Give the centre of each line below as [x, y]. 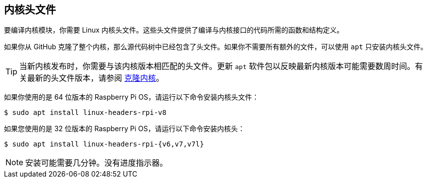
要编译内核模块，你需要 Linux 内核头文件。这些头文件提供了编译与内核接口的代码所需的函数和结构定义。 [174, 30]
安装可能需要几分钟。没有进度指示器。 [97, 163]
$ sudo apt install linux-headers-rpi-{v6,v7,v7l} [104, 144]
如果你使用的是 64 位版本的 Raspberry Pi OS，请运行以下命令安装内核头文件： [131, 97]
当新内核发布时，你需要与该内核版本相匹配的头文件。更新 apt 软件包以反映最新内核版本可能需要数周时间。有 [221, 66]
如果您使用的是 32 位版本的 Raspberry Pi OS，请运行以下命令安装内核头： [125, 129]
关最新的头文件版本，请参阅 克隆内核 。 [92, 78]
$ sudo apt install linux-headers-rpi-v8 [85, 113]
